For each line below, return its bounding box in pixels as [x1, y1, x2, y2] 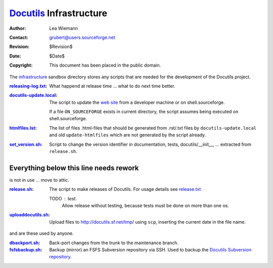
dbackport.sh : [9, 240, 40, 246]
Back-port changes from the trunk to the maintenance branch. [49, 240, 179, 246]
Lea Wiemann [49, 25, 78, 31]
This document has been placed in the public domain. [49, 62, 161, 68]
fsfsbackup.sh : [9, 247, 42, 253]
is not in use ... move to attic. [9, 177, 69, 183]
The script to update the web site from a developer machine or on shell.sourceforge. [49, 99, 225, 105]
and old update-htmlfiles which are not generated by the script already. [49, 132, 206, 138]
